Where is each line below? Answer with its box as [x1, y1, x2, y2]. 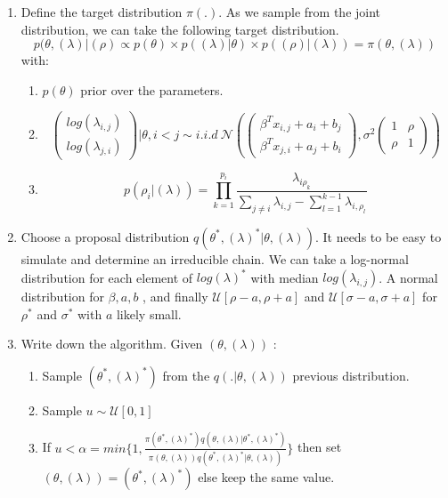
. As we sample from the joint [218, 3, 381, 20]
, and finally [143, 287, 208, 306]
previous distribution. [292, 365, 410, 384]
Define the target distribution [20, 3, 183, 20]
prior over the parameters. [80, 80, 224, 99]
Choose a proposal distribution [20, 227, 190, 245]
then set [297, 438, 342, 456]
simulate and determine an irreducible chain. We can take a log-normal [20, 249, 409, 268]
